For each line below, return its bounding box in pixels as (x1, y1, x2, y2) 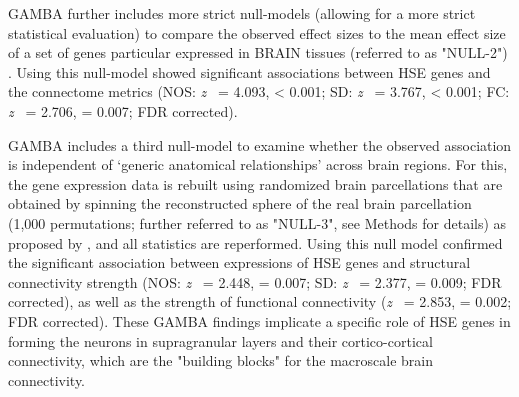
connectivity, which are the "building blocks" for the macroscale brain (8, 350, 433, 371)
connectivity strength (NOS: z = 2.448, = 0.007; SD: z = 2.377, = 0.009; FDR (8, 271, 502, 292)
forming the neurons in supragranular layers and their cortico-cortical (8, 330, 433, 351)
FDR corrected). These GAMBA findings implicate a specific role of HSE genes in (8, 310, 511, 331)
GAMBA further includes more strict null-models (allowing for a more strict (8, 3, 476, 23)
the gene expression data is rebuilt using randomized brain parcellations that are (8, 173, 503, 194)
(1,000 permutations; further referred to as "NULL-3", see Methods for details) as (8, 212, 507, 233)
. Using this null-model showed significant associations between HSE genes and (8, 61, 491, 82)
